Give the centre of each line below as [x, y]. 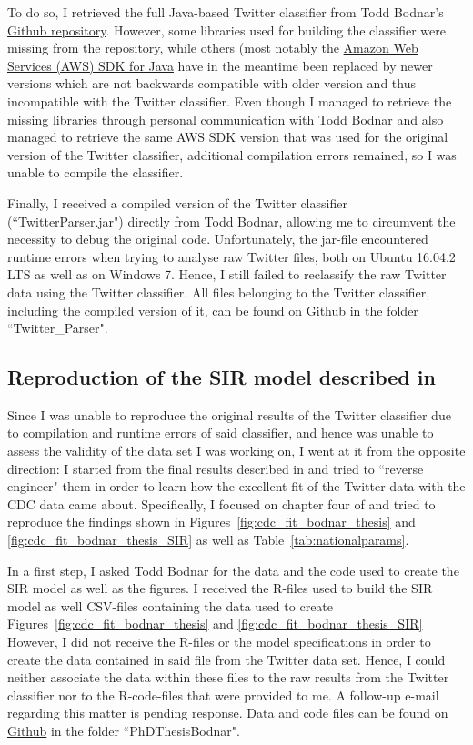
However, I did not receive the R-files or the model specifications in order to [219, 642]
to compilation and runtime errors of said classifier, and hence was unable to [221, 433]
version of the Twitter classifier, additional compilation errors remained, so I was [232, 154]
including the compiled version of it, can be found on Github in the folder [213, 310]
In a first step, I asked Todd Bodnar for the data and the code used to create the [233, 570]
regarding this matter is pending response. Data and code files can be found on [228, 713]
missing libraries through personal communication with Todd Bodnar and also [226, 119]
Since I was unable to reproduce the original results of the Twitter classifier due [229, 414]
